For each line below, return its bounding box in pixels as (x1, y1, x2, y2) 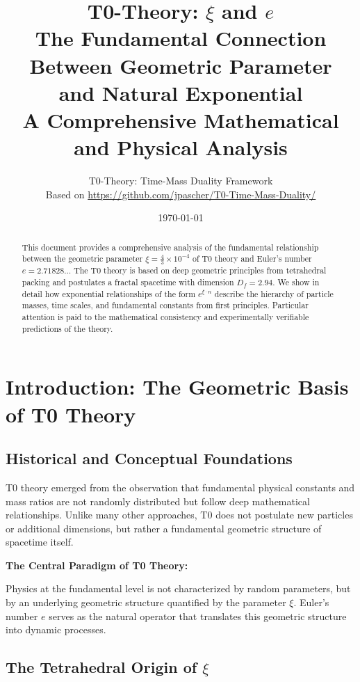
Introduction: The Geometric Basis (6, 372, 349, 401)
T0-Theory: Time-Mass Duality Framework (88, 173, 273, 188)
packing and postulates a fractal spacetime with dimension (22, 276, 234, 288)
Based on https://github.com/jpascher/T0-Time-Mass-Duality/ (45, 187, 316, 201)
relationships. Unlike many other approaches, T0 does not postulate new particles (6, 507, 353, 522)
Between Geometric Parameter (29, 51, 332, 79)
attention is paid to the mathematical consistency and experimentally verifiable (22, 311, 309, 323)
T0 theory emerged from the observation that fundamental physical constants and (6, 479, 355, 494)
